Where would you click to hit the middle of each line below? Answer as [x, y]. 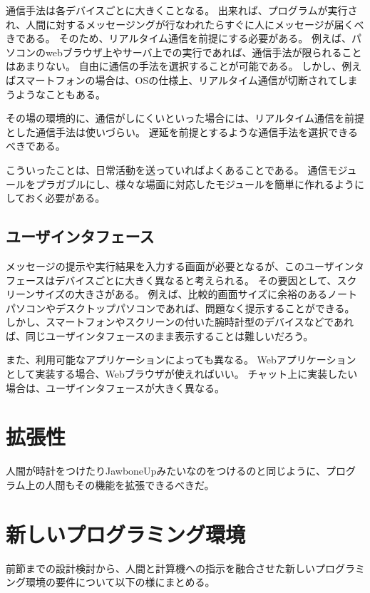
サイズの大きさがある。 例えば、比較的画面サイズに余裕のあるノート [196, 294]
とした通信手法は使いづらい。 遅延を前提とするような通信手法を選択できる [182, 132]
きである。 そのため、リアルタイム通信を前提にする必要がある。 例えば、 [179, 38]
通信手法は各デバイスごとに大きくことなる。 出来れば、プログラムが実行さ [182, 10]
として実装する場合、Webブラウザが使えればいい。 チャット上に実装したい [182, 374]
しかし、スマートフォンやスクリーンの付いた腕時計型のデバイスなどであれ [180, 322]
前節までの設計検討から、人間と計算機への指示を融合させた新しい [160, 568]
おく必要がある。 [65, 198]
